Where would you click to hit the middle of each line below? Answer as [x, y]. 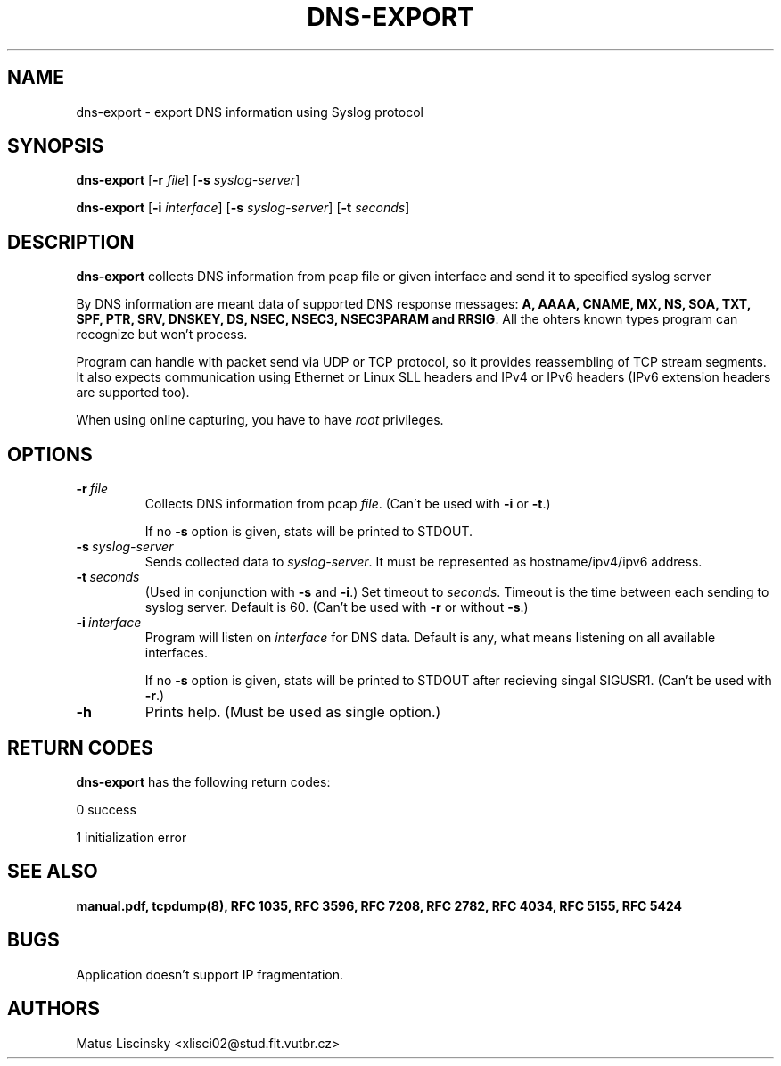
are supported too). [133, 393]
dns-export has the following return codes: [203, 781]
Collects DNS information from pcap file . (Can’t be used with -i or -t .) [348, 504]
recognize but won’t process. [162, 335]
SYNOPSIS [56, 146]
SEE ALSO [53, 872]
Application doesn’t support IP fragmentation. [210, 974]
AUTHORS [54, 1009]
